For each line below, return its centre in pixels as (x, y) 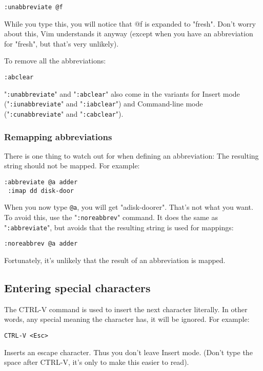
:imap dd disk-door (41, 191)
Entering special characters (77, 287)
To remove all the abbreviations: (55, 61)
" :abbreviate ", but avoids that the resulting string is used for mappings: (119, 227)
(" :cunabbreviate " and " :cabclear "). (64, 114)
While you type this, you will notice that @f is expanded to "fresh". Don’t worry (130, 23)
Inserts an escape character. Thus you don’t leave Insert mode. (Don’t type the (128, 352)
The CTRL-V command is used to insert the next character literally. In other (126, 309)
